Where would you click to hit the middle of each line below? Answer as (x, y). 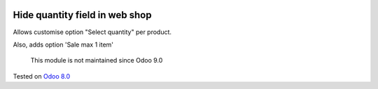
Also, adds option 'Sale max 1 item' (63, 44)
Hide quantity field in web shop (82, 15)
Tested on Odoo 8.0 (42, 76)
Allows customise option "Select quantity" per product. (92, 32)
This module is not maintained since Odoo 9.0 (97, 60)
